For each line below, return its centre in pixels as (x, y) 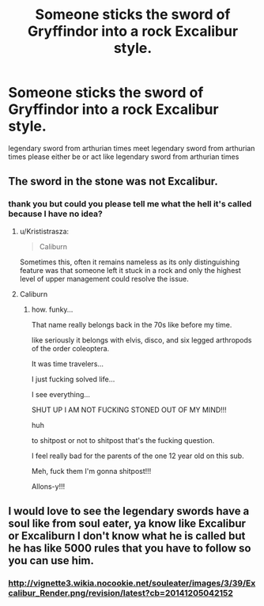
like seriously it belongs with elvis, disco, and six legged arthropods (141, 340)
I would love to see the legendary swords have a (129, 511)
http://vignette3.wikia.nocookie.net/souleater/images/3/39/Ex (132, 583)
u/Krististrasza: (44, 231)
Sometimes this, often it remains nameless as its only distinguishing (129, 262)
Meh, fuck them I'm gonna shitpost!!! (91, 471)
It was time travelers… (68, 364)
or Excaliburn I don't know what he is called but (127, 536)
